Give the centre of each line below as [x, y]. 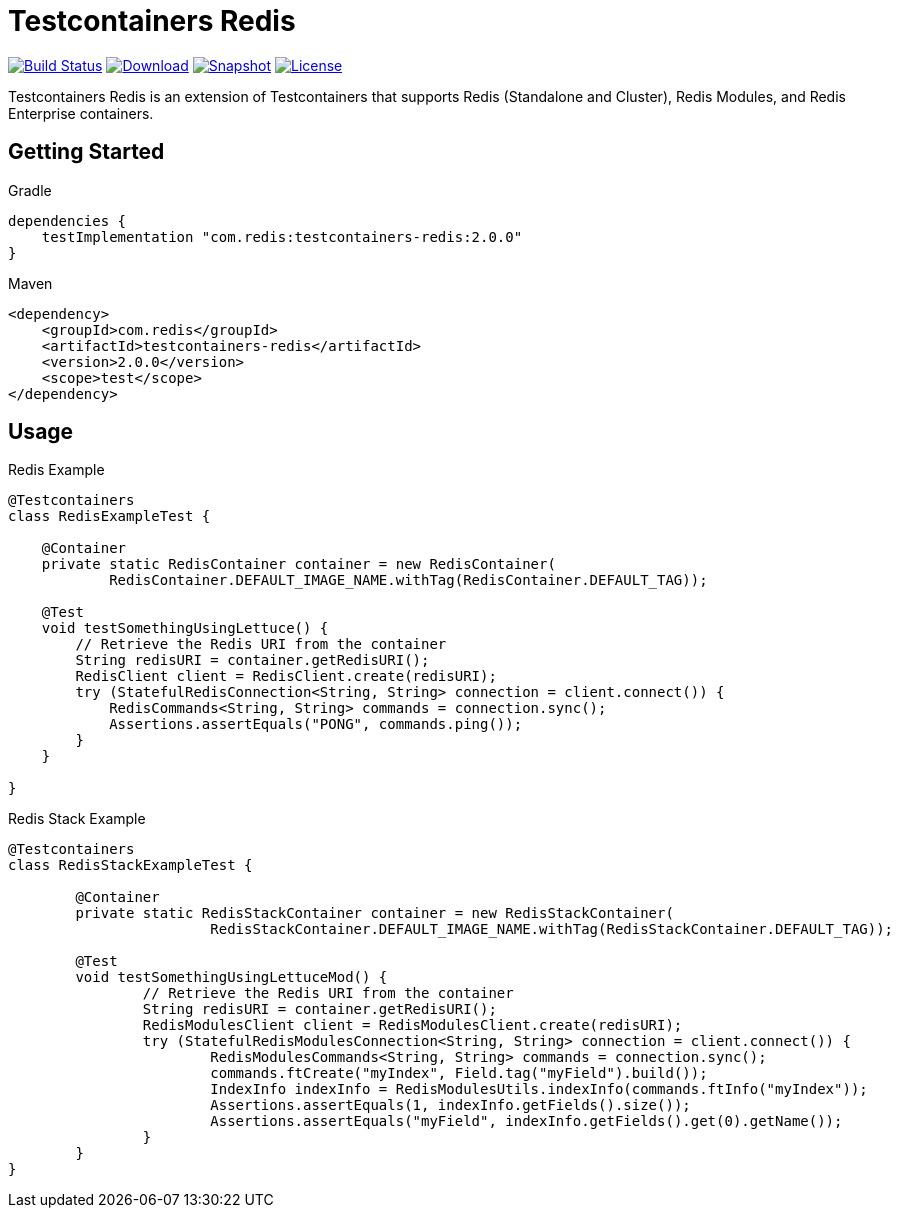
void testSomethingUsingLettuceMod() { [231, 977]
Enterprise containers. [81, 113]
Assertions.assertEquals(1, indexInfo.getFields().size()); [450, 1105]
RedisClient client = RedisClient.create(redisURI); [286, 676]
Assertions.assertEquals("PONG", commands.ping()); [316, 724]
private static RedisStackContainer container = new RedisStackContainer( [374, 913]
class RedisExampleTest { [109, 516]
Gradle [30, 190]
